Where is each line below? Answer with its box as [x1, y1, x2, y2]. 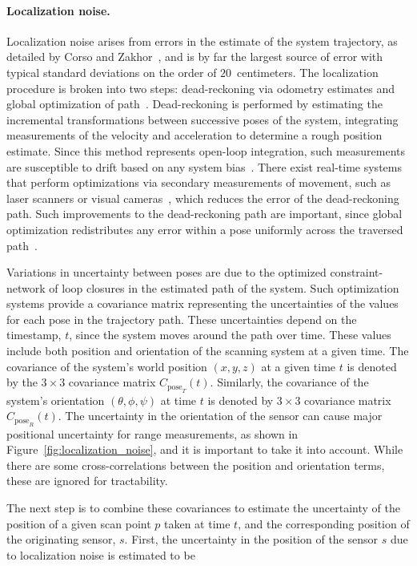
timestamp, [6, 326, 62, 343]
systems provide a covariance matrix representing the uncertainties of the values [6, 295, 399, 312]
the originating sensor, [6, 531, 116, 548]
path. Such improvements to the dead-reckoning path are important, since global [6, 205, 403, 222]
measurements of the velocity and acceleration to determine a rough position [6, 127, 383, 144]
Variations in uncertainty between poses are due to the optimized [6, 264, 327, 281]
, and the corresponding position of [238, 515, 410, 532]
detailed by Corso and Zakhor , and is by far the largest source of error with [6, 48, 383, 65]
